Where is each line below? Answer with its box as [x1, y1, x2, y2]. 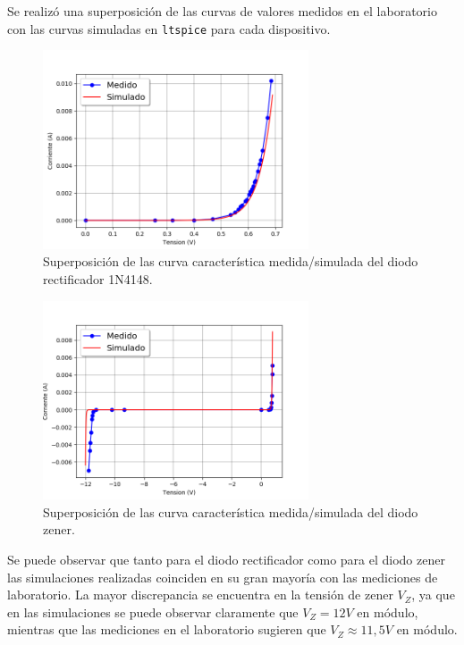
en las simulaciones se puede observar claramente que [7, 602, 299, 621]
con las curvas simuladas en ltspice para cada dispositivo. [7, 19, 331, 38]
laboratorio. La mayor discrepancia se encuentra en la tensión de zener [7, 585, 393, 604]
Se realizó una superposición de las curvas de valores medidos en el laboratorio [7, 2, 437, 20]
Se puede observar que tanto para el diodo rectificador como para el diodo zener [7, 550, 445, 568]
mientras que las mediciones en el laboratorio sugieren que [7, 620, 326, 639]
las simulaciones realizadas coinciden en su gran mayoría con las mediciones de [7, 567, 438, 586]
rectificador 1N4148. [43, 270, 153, 289]
